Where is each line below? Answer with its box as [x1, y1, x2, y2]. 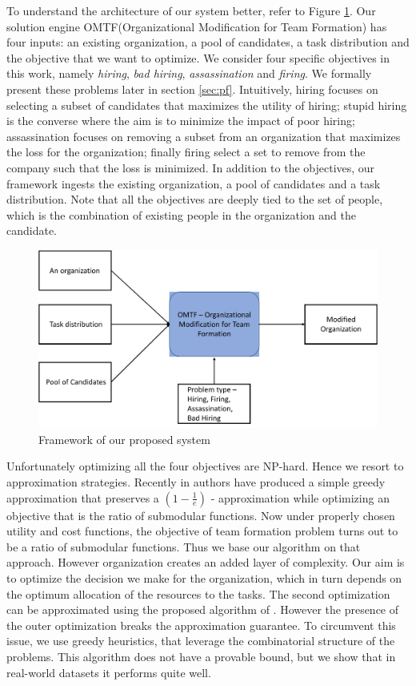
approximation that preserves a [6, 489, 159, 506]
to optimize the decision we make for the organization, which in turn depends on [6, 570, 402, 586]
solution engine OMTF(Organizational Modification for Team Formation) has [6, 18, 387, 34]
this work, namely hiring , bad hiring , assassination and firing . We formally [6, 65, 372, 82]
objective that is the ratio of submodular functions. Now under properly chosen [6, 506, 395, 523]
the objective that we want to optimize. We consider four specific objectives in [6, 49, 390, 66]
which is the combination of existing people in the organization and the [6, 206, 356, 223]
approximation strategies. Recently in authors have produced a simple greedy [6, 474, 386, 490]
